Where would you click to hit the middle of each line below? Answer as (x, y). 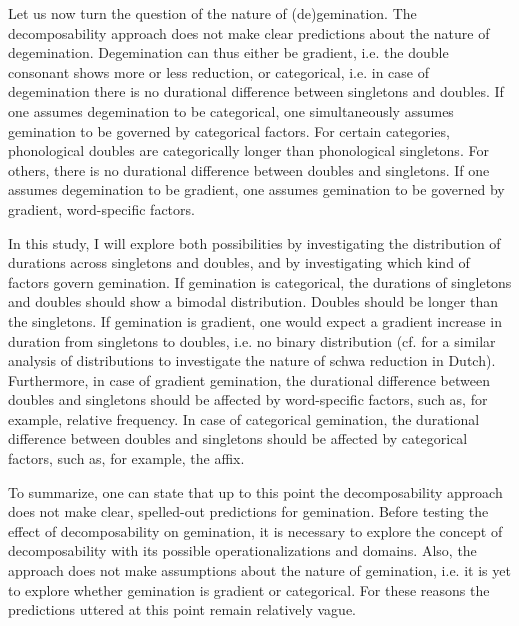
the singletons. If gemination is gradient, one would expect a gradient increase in (255, 320)
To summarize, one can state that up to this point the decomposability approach (255, 491)
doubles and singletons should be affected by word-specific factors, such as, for (248, 399)
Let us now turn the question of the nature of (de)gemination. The (212, 13)
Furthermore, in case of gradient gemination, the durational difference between (249, 379)
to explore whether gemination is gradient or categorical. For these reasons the (249, 589)
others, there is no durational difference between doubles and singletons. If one (249, 169)
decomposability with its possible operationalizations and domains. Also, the (242, 550)
